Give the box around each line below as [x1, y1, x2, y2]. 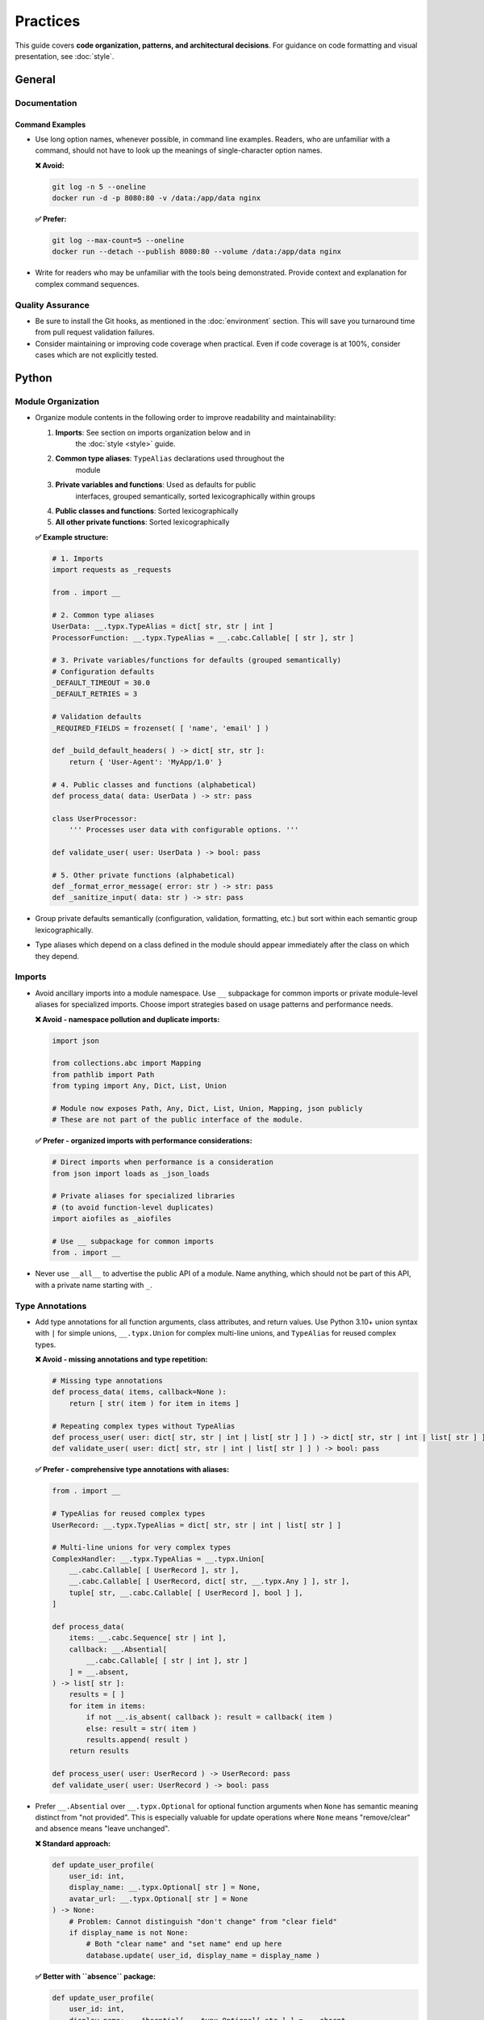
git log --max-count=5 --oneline [52, 236, 185, 246]
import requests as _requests [52, 566, 172, 574]
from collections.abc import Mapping [52, 1058, 202, 1068]
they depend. [35, 951, 80, 961]
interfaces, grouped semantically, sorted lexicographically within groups [75, 491, 315, 501]
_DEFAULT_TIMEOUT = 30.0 [52, 679, 151, 688]
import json [52, 1036, 100, 1046]
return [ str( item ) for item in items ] [69, 1399, 240, 1408]
